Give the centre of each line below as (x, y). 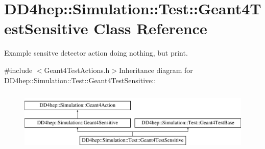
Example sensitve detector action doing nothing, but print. (96, 53)
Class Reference (150, 28)
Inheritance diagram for (156, 70)
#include (18, 70)
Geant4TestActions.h (77, 70)
